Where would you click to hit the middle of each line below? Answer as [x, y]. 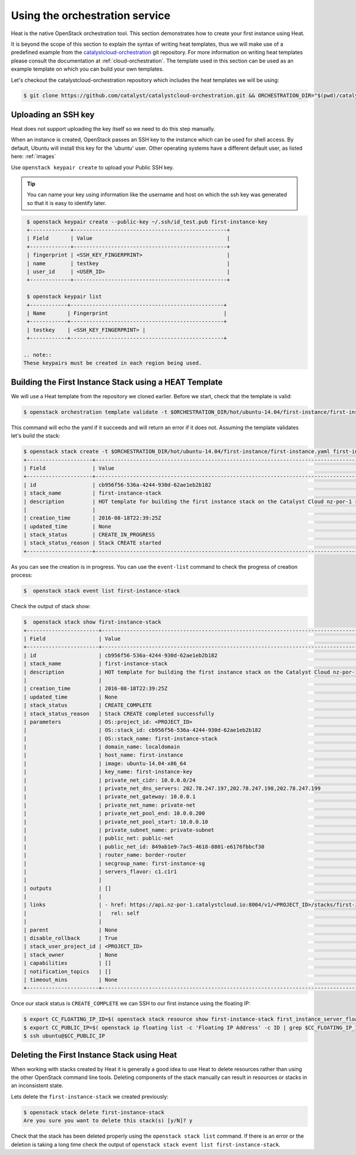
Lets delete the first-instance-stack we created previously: [90, 1096]
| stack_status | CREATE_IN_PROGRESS [89, 535]
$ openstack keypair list [64, 297]
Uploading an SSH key [53, 114]
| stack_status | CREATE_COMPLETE [88, 705]
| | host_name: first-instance [103, 755]
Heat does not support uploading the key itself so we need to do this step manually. [113, 128]
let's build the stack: [36, 436]
